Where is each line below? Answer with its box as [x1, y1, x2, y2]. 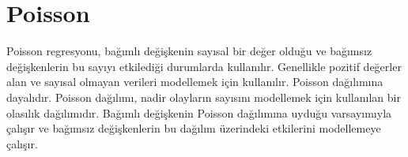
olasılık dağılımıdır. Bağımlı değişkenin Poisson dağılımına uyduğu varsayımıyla [6, 104, 392, 121]
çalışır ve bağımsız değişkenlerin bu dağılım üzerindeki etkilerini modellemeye [6, 120, 381, 136]
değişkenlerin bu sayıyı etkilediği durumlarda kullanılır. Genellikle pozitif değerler [6, 58, 402, 74]
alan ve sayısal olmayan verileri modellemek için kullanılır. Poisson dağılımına [6, 73, 383, 90]
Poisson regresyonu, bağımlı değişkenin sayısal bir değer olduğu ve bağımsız [6, 43, 372, 59]
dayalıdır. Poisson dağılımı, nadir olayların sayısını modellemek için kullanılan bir [6, 88, 401, 105]
